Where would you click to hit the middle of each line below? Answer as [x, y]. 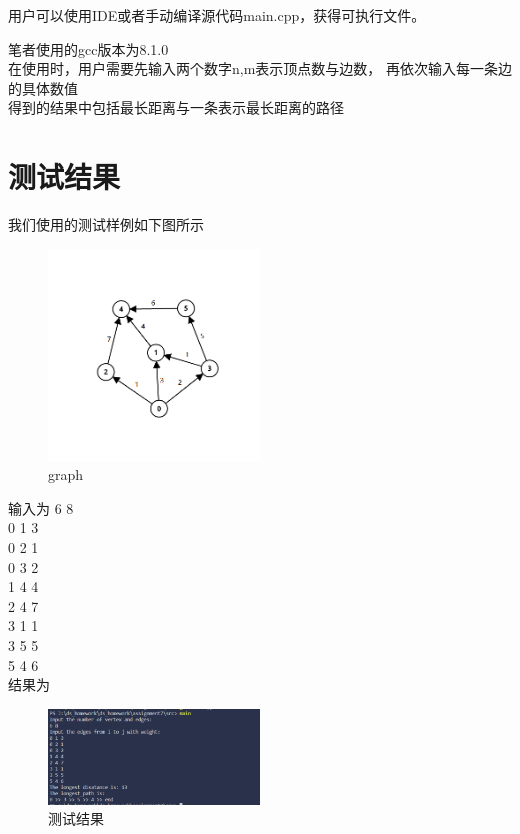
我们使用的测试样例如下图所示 [106, 224]
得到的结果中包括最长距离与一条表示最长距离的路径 [176, 107]
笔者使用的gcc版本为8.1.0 [88, 48]
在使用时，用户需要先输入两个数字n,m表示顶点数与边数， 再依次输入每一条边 [260, 68]
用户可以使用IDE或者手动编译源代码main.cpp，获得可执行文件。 [217, 15]
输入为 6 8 [41, 507]
